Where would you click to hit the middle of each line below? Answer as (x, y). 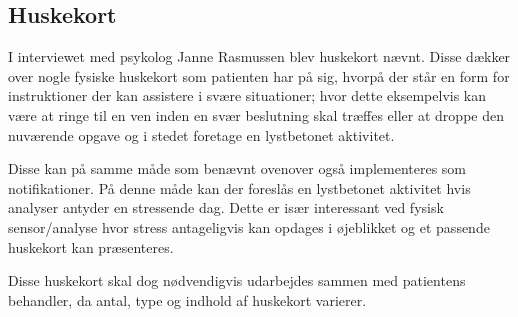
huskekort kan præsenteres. (91, 246)
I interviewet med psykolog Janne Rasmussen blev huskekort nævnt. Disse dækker (259, 56)
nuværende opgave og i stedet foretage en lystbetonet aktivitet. (201, 134)
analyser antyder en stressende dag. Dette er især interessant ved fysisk (226, 207)
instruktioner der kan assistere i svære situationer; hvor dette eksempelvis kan (247, 95)
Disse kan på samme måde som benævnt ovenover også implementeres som (237, 168)
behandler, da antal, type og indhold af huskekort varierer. (187, 299)
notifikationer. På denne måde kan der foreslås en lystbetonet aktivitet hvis (239, 187)
